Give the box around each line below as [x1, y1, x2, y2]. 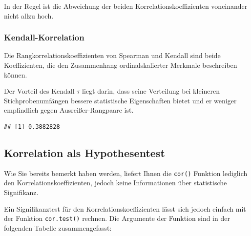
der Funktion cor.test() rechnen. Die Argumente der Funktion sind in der [4, 213, 230, 223]
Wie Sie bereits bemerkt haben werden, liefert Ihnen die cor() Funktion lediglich [4, 168, 248, 178]
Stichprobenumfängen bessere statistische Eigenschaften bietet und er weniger [4, 95, 237, 105]
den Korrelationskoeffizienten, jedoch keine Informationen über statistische [4, 177, 227, 188]
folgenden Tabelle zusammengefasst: [4, 222, 112, 233]
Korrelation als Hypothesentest [4, 145, 165, 160]
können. [4, 69, 27, 79]
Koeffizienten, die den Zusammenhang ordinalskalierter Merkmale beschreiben [4, 60, 237, 70]
